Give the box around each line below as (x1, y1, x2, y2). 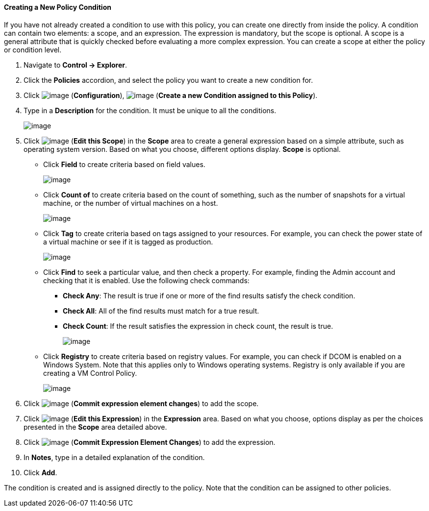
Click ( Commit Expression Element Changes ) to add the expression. (24, 438, 276, 446)
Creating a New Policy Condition (4, 3, 111, 11)
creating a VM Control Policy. (43, 368, 137, 377)
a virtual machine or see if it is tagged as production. (43, 237, 213, 246)
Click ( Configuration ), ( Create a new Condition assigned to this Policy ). (24, 91, 318, 99)
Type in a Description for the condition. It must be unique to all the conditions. (24, 106, 277, 115)
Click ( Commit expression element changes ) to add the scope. (24, 399, 259, 408)
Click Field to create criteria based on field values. (43, 160, 205, 169)
